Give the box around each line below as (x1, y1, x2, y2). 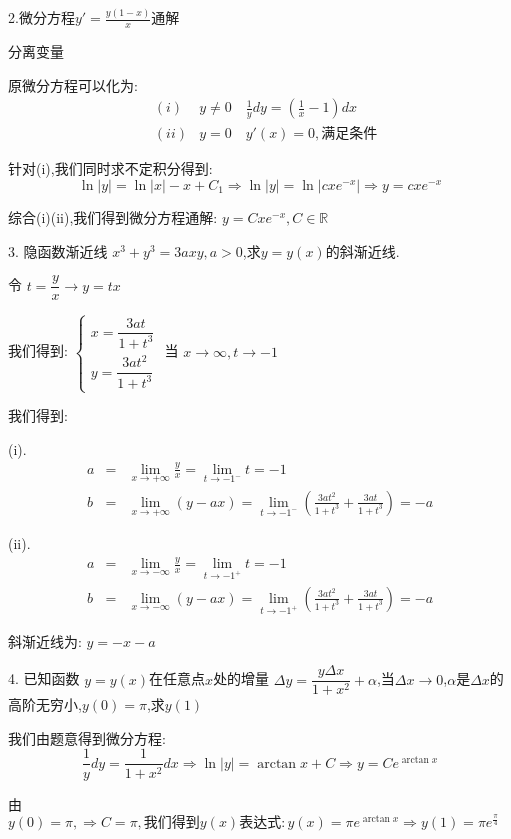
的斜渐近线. (325, 240, 400, 261)
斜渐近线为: (8, 630, 82, 651)
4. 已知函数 (8, 668, 80, 689)
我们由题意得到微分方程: (8, 727, 166, 748)
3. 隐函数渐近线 (8, 240, 108, 261)
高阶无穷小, (8, 694, 82, 715)
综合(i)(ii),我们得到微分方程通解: (8, 206, 218, 227)
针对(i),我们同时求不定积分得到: (8, 158, 213, 179)
